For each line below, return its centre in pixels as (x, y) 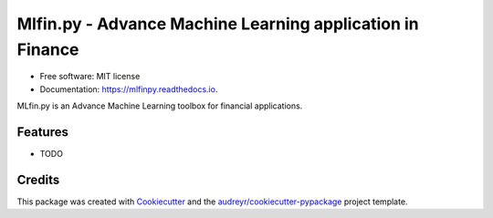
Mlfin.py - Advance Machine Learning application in (218, 24)
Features (42, 132)
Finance (48, 49)
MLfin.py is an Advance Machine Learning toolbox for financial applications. (160, 106)
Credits (38, 179)
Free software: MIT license (90, 77)
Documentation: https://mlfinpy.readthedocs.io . (129, 89)
